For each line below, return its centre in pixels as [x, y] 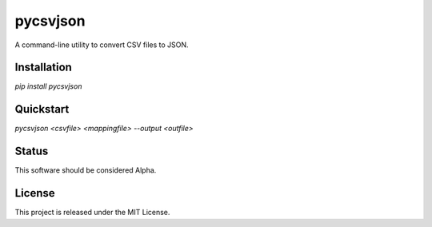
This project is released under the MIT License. [92, 213]
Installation [43, 68]
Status [32, 151]
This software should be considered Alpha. [86, 170]
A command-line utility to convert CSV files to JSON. [102, 45]
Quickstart [42, 109]
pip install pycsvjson [48, 86]
